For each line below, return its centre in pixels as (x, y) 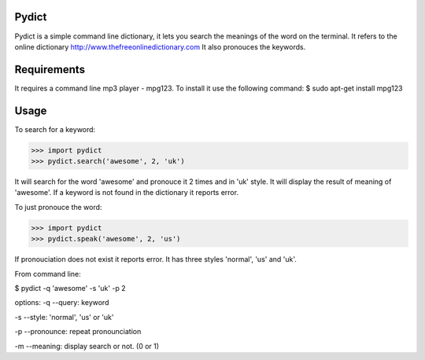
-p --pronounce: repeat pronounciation (78, 332)
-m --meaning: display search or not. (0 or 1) (87, 346)
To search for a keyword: (55, 129)
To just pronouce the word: (58, 207)
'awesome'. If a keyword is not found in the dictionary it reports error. (127, 193)
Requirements (50, 70)
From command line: (48, 274)
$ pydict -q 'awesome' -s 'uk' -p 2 (70, 288)
